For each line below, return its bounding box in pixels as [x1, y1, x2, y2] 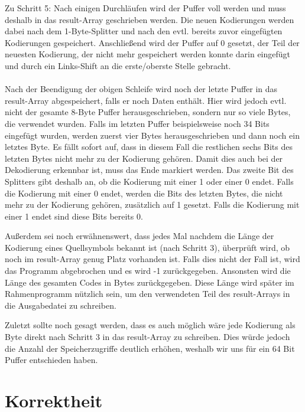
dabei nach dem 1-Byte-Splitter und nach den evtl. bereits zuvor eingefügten [5, 25, 283, 37]
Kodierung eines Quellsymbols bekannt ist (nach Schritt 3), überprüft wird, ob [5, 241, 290, 253]
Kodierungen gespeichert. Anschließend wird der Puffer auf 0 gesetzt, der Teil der [5, 36, 300, 48]
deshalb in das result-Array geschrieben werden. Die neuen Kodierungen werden [5, 13, 294, 25]
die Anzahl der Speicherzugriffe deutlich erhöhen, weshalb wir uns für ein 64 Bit [5, 342, 295, 354]
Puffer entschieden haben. [5, 354, 98, 366]
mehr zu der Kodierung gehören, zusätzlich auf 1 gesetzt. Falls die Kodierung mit [5, 198, 300, 211]
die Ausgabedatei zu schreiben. [5, 299, 116, 311]
